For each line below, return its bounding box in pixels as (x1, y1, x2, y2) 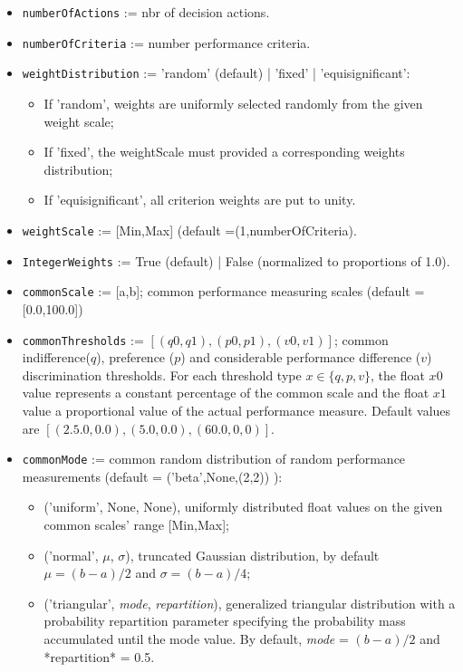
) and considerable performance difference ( (180, 348, 421, 367)
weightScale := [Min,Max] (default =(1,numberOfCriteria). (22, 220, 357, 239)
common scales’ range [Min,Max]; (43, 514, 229, 533)
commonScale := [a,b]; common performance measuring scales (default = (22, 282, 425, 301)
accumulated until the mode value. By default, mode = (43, 629, 349, 648)
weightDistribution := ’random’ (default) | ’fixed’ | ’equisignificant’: (22, 63, 410, 82)
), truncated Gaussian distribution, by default (125, 545, 380, 564)
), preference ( (96, 348, 175, 367)
